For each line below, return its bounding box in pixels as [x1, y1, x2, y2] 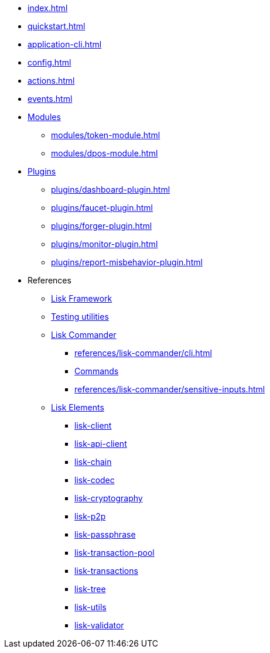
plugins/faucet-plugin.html [51, 203, 153, 213]
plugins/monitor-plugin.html [51, 239, 158, 249]
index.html [28, 3, 68, 13]
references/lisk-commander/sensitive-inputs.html [74, 384, 265, 394]
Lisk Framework [51, 293, 112, 303]
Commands [74, 366, 119, 376]
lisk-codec [74, 475, 115, 485]
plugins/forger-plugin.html [51, 221, 152, 231]
